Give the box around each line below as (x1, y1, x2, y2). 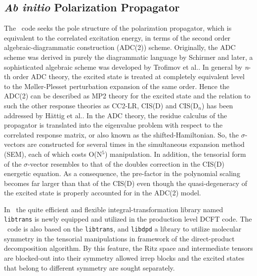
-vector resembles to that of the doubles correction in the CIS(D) (28, 158, 225, 169)
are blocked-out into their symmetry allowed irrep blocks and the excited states (4, 252, 245, 263)
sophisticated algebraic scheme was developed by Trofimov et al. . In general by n (4, 61, 249, 72)
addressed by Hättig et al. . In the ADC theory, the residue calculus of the (4, 110, 227, 120)
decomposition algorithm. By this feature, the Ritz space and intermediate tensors (4, 243, 253, 253)
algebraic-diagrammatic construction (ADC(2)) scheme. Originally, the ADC (4, 42, 236, 52)
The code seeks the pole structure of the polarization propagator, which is (4, 23, 232, 33)
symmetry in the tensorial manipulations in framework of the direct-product (4, 233, 235, 243)
